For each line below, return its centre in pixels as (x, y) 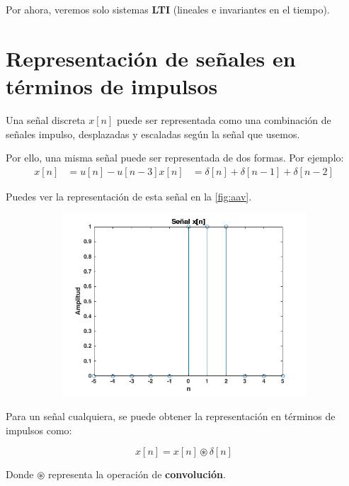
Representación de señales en (151, 58)
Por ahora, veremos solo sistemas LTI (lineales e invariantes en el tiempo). (168, 9)
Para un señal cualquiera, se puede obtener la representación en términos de (171, 416)
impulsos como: (39, 430)
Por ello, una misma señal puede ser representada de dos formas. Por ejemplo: (175, 158)
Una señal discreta (46, 119)
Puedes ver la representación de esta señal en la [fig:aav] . (129, 196)
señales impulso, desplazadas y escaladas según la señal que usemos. (153, 134)
